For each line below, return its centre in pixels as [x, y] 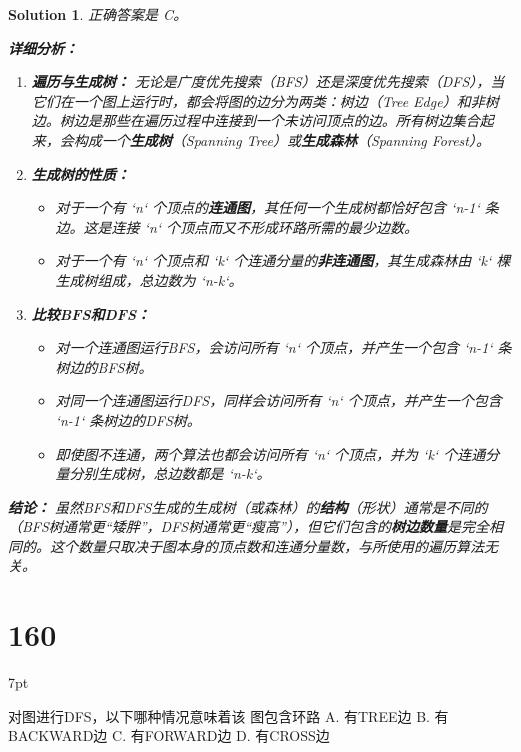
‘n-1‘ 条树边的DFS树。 [128, 419]
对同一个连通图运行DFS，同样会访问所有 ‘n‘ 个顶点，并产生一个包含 [278, 400]
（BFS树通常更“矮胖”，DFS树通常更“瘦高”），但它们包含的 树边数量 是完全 [248, 526]
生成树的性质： [80, 173]
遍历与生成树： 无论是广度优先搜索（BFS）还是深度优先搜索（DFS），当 [268, 81]
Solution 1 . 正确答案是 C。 [98, 14]
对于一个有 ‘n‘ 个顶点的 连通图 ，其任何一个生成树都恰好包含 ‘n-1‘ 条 [277, 207]
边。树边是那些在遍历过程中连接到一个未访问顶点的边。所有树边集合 [255, 120]
